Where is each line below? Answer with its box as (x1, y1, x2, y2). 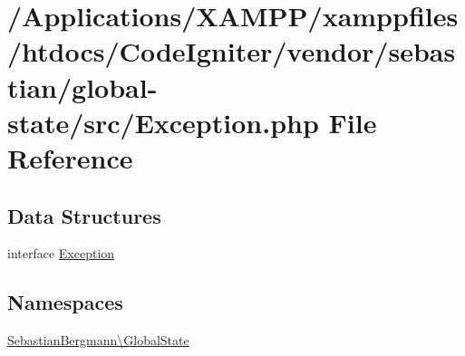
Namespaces (7, 288, 123, 316)
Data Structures (7, 201, 161, 229)
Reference (7, 139, 133, 176)
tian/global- (7, 68, 158, 105)
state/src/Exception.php (7, 103, 319, 140)
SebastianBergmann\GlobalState (7, 331, 189, 350)
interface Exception (7, 244, 115, 263)
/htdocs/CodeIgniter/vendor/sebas (7, 33, 456, 70)
